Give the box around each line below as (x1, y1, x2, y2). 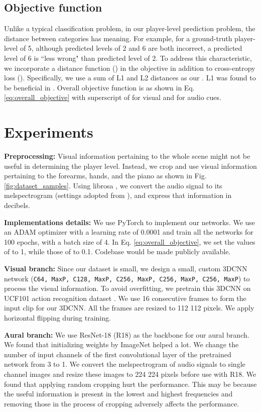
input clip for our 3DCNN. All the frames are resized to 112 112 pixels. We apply (4, 302, 254, 313)
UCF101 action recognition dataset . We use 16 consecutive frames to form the (4, 292, 246, 303)
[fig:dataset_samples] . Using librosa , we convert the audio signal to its (4, 180, 222, 190)
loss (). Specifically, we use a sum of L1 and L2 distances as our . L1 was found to (4, 72, 256, 83)
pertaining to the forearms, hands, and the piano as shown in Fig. (4, 170, 207, 181)
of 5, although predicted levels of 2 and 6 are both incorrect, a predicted (20, 43, 242, 53)
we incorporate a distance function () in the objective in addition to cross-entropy (4, 62, 255, 73)
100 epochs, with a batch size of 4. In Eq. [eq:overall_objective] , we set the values (4, 236, 255, 247)
